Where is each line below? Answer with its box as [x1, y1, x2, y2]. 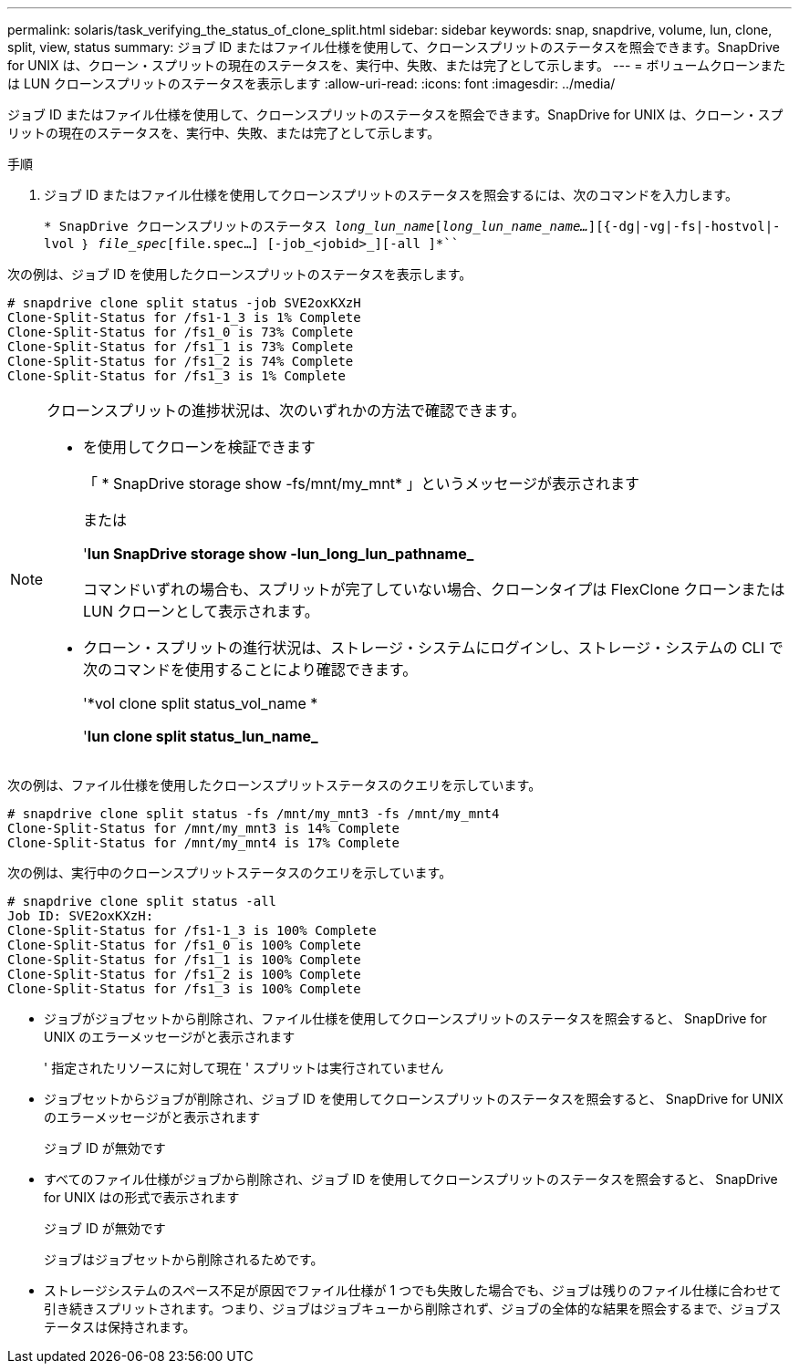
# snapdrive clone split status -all [7, 894, 277, 909]
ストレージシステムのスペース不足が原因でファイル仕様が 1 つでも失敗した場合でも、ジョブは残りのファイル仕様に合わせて [44, 1283, 782, 1298]
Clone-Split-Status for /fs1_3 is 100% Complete [7, 982, 361, 996]
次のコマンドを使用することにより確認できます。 [83, 660, 418, 679]
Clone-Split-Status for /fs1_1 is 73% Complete [7, 339, 354, 354]
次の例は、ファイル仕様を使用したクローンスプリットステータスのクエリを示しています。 [7, 777, 542, 793]
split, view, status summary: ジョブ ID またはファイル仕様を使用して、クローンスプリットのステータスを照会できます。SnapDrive [7, 39, 780, 55]
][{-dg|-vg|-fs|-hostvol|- [587, 219, 781, 234]
